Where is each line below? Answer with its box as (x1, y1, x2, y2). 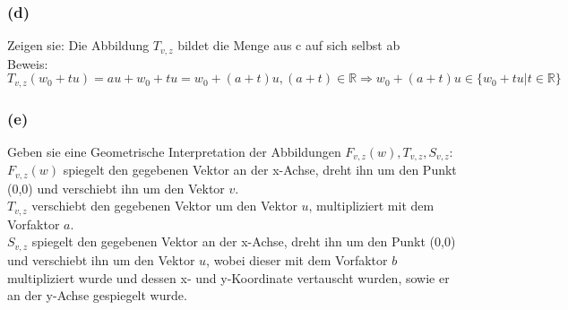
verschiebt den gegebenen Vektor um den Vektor (31, 196, 297, 215)
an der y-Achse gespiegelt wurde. (7, 286, 187, 305)
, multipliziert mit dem (308, 196, 435, 215)
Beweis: (7, 54, 48, 73)
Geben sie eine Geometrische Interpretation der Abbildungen (7, 142, 341, 160)
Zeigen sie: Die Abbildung (7, 36, 150, 55)
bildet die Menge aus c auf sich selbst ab (177, 36, 400, 55)
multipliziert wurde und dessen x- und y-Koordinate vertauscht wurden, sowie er (7, 268, 450, 287)
